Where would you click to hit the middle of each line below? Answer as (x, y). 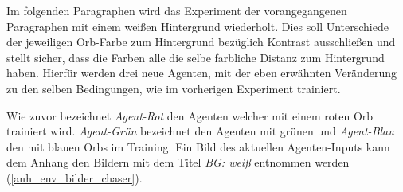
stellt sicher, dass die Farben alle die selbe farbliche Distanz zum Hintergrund (196, 57)
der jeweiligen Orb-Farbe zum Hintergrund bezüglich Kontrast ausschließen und (201, 42)
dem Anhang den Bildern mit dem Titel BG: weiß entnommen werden (178, 162)
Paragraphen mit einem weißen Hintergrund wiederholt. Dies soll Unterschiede (198, 26)
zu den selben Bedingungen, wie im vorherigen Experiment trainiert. (174, 88)
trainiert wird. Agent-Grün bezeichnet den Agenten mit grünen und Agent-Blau (200, 131)
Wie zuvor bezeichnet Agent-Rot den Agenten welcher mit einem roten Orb (190, 115)
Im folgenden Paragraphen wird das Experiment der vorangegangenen (177, 10)
